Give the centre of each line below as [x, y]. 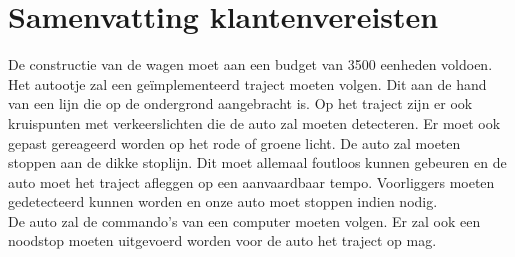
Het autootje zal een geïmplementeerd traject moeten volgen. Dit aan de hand [247, 83]
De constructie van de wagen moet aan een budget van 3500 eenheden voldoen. [250, 64]
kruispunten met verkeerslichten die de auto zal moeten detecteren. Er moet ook [254, 122]
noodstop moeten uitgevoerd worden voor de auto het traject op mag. [222, 240]
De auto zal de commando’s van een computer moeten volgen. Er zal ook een [244, 220]
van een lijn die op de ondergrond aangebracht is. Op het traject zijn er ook [240, 103]
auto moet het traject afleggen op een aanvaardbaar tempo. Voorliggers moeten [251, 181]
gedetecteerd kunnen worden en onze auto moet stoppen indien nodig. [223, 201]
